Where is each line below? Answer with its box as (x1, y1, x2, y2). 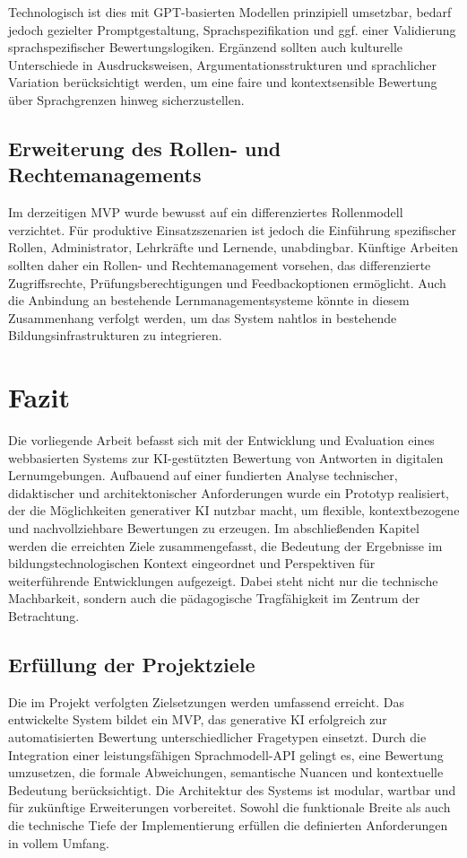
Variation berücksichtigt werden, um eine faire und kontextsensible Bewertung (8, 73, 437, 92)
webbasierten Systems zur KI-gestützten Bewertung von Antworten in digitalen (8, 448, 444, 467)
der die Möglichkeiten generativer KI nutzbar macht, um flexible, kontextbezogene (8, 501, 460, 520)
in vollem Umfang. (8, 833, 109, 852)
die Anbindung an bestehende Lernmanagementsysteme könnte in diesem (8, 291, 410, 310)
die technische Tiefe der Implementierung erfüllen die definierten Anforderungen (8, 815, 448, 834)
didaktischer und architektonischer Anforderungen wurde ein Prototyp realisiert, (8, 483, 450, 502)
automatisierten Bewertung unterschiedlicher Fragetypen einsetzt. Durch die (8, 727, 427, 746)
